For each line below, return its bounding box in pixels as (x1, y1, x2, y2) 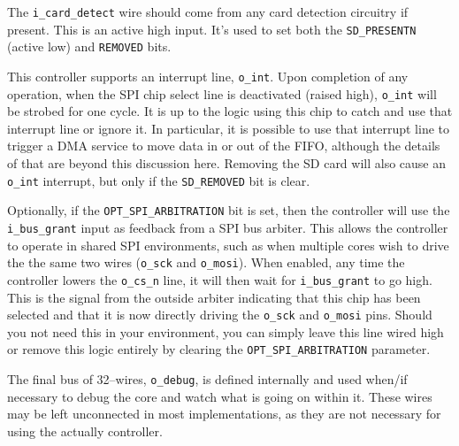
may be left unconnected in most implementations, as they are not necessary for (7, 404, 441, 423)
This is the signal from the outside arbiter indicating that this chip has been (7, 288, 421, 306)
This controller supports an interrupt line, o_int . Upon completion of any (7, 66, 409, 85)
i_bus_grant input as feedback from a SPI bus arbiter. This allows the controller (7, 218, 448, 236)
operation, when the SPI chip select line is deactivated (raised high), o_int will (7, 84, 437, 103)
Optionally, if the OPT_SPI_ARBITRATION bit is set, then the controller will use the (7, 201, 450, 219)
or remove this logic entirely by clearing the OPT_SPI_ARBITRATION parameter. (7, 340, 431, 358)
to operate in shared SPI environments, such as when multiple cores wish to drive (7, 235, 449, 254)
